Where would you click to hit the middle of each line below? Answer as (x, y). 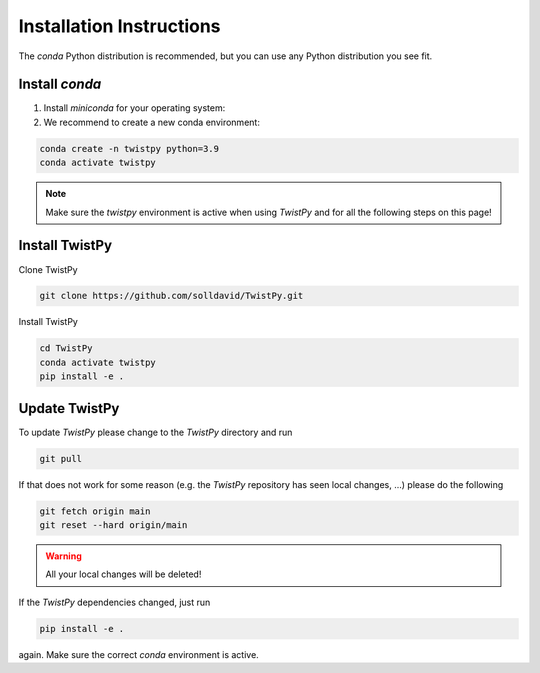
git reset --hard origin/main (113, 525)
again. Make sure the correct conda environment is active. (138, 654)
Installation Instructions (119, 26)
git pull (61, 458)
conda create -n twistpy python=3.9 (129, 148)
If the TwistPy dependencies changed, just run (114, 602)
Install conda (60, 84)
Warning (63, 556)
